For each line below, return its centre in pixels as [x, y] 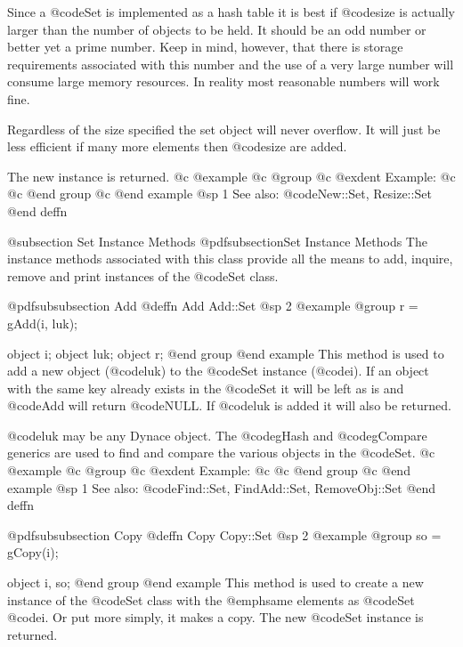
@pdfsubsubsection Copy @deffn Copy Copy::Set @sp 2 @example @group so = [224, 534]
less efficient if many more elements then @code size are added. [177, 146]
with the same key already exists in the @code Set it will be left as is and [206, 388]
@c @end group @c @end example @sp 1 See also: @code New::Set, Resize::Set [219, 194]
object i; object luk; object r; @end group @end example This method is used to [226, 353]
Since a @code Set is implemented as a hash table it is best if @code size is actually [231, 12]
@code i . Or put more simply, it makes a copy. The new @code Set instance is [215, 617]
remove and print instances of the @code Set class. [143, 275]
